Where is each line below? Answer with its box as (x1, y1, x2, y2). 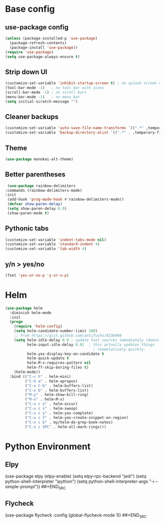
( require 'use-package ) (5, 50, 54, 54)
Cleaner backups (5, 112, 59, 121)
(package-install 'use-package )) (9, 45, 78, 50)
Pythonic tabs (5, 224, 49, 233)
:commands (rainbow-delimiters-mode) (5, 188, 82, 193)
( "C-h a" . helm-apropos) (25, 379, 78, 384)
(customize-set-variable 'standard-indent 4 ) (5, 242, 100, 247)
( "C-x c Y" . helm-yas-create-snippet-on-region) (25, 415, 129, 420)
